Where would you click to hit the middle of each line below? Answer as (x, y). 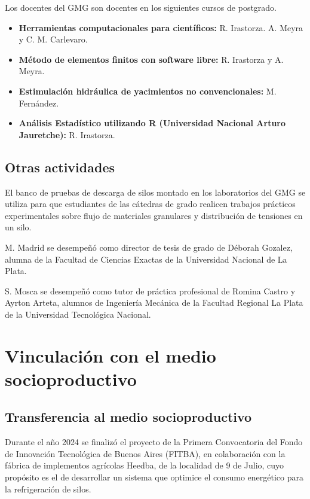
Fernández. (39, 103)
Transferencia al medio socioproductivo (128, 417)
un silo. (18, 227)
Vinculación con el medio (111, 355)
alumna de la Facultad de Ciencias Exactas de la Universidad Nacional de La (146, 259)
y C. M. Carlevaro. (53, 39)
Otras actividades (60, 167)
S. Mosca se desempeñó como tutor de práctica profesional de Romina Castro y (150, 290)
